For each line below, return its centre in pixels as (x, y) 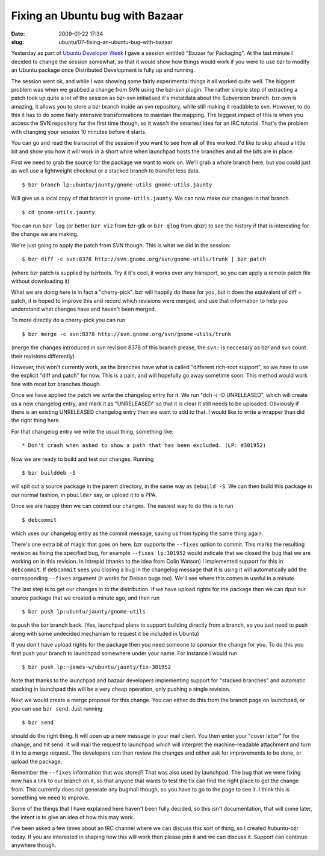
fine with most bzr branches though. (56, 384)
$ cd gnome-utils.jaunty (58, 212)
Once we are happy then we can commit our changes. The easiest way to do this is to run (122, 506)
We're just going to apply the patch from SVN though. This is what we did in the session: (121, 245)
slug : (17, 42)
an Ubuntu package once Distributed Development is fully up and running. (103, 70)
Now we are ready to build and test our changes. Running (82, 459)
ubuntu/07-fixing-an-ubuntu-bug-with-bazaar (116, 42)
